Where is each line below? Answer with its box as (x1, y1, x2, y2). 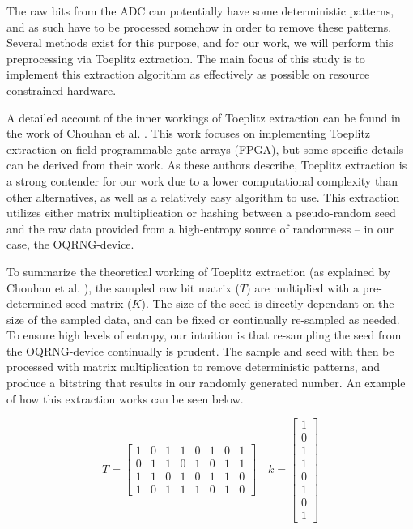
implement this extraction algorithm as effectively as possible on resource (6, 66, 370, 83)
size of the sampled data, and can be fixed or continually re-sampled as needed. (6, 310, 400, 327)
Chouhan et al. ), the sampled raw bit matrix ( (6, 279, 240, 296)
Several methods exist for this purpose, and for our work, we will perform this (6, 34, 394, 51)
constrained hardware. (6, 81, 117, 98)
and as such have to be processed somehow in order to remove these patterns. (6, 18, 392, 35)
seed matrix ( (66, 295, 132, 312)
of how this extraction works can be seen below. (6, 390, 244, 407)
